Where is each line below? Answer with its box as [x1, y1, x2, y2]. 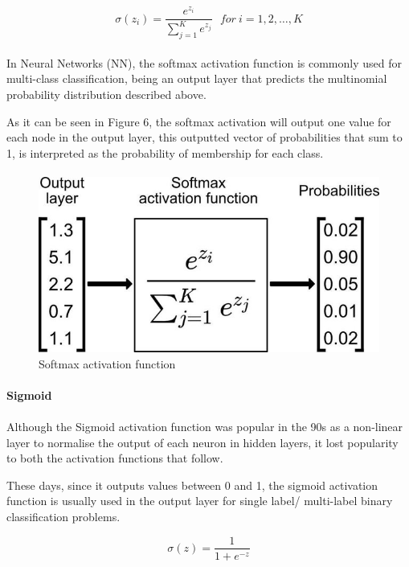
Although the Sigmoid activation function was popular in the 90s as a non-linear [6, 417, 403, 434]
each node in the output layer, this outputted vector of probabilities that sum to [6, 129, 403, 146]
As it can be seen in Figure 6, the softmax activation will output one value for [6, 113, 391, 129]
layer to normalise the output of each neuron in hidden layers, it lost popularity [6, 433, 399, 450]
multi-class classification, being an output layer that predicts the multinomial [6, 70, 387, 87]
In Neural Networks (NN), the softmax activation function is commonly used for [6, 54, 402, 71]
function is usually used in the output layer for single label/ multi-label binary [6, 492, 393, 509]
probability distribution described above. [6, 86, 207, 103]
